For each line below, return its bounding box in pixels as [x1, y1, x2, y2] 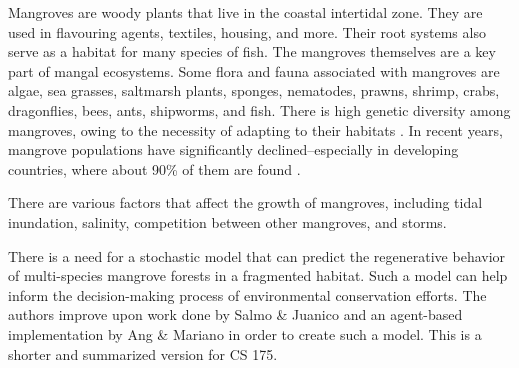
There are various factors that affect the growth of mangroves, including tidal [8, 192, 483, 213]
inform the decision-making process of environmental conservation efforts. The [8, 284, 487, 305]
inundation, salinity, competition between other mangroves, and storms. [8, 211, 447, 232]
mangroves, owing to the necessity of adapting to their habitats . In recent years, [8, 119, 503, 140]
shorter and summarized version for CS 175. [8, 343, 278, 364]
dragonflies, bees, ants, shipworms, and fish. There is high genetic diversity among [8, 99, 511, 120]
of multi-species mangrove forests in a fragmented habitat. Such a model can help [8, 265, 508, 286]
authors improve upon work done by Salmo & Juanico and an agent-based [8, 304, 463, 325]
